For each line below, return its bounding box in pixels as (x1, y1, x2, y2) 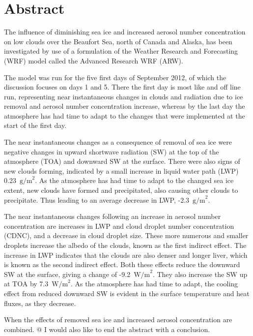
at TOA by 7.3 (4, 278, 49, 289)
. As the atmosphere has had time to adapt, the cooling (70, 278, 238, 289)
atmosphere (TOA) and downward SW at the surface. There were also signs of (4, 156, 240, 166)
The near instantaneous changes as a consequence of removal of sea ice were (4, 137, 232, 147)
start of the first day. (4, 120, 67, 130)
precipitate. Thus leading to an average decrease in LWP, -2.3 (4, 194, 190, 205)
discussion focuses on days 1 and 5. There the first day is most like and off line (4, 82, 241, 92)
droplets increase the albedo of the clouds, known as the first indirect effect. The (4, 240, 247, 250)
